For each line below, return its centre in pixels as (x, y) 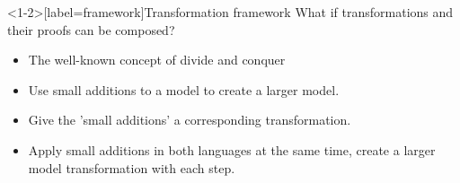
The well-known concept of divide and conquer (157, 60)
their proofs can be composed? (91, 29)
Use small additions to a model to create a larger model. (184, 89)
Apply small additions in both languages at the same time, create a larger (232, 149)
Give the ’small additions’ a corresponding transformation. (190, 120)
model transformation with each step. (132, 167)
